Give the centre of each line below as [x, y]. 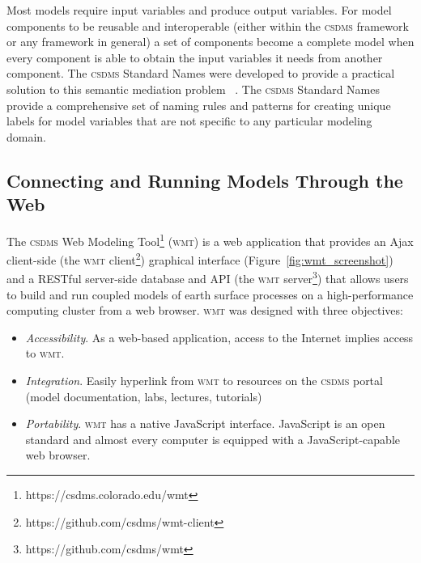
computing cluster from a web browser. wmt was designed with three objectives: [205, 310]
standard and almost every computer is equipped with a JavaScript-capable [213, 439]
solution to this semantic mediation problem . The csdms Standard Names [193, 89]
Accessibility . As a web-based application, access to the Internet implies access [219, 337]
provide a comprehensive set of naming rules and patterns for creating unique [199, 105]
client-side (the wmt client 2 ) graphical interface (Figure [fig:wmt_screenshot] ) [200, 258]
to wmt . [45, 353]
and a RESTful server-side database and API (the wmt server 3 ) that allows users [208, 277]
